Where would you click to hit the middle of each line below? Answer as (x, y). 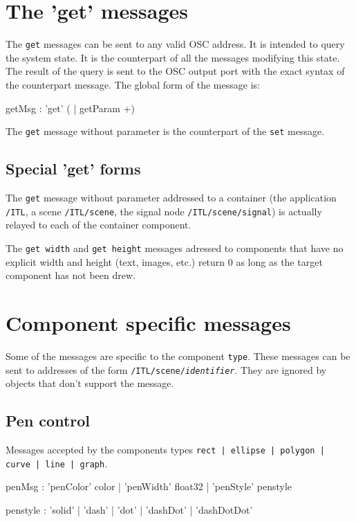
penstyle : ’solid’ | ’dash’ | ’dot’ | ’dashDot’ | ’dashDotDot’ (129, 509)
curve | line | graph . (57, 463)
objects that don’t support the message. (90, 383)
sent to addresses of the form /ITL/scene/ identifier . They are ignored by (166, 369)
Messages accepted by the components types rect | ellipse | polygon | (165, 449)
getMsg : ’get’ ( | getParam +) (70, 108)
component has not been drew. (71, 275)
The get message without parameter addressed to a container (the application (171, 198)
